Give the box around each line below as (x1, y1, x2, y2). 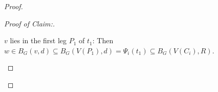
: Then (92, 35, 114, 46)
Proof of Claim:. (4, 18, 55, 28)
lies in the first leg (10, 35, 67, 46)
